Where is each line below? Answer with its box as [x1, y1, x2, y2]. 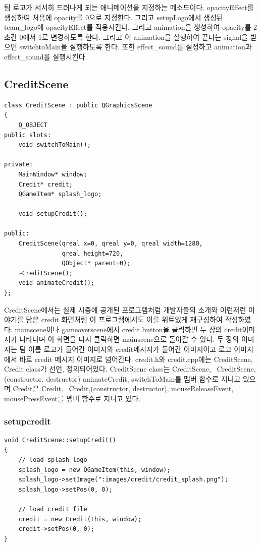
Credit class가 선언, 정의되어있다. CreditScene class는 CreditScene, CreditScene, [4, 363, 256, 374]
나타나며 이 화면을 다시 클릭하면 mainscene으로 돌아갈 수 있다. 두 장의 [19, 334, 239, 344]
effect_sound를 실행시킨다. [4, 51, 87, 62]
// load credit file [18, 505, 87, 513]
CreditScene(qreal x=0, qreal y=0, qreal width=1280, [18, 240, 203, 248]
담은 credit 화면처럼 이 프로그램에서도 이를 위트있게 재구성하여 [26, 314, 223, 325]
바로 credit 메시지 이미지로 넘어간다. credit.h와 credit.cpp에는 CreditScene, [19, 353, 253, 364]
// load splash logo [18, 456, 87, 463]
